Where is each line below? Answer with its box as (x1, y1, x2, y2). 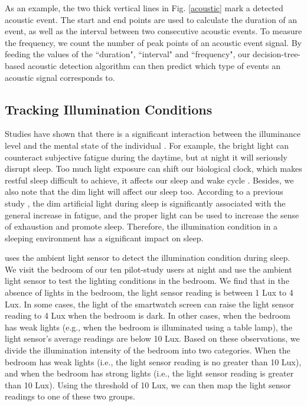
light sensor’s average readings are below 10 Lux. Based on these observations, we (5, 332, 300, 345)
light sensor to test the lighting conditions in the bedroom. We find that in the (5, 274, 289, 287)
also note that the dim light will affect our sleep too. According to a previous (5, 185, 283, 198)
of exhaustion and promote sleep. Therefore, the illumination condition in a (5, 220, 277, 233)
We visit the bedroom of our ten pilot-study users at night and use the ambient (5, 263, 292, 275)
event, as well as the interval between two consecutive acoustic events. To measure (5, 25, 302, 37)
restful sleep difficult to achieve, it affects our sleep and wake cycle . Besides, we (5, 173, 294, 186)
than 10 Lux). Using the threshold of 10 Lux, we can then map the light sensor (5, 378, 291, 391)
